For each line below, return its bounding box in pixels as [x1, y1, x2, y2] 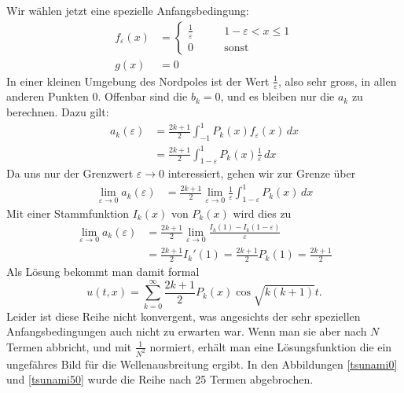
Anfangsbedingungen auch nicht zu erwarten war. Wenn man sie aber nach [6, 323, 367, 340]
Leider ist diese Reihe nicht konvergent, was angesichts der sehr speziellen [6, 307, 361, 324]
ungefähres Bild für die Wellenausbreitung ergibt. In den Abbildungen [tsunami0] [6, 355, 398, 372]
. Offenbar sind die [97, 88, 188, 105]
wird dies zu [233, 204, 292, 221]
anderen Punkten [6, 88, 89, 105]
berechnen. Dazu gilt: [6, 104, 109, 120]
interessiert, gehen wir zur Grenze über [167, 165, 356, 182]
